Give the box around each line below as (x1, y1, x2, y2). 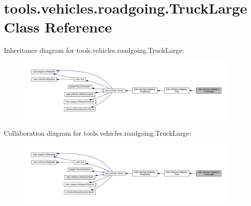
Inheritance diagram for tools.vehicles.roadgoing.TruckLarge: (4, 45, 184, 55)
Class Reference (4, 17, 112, 37)
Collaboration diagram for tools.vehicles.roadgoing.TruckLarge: (4, 127, 191, 138)
